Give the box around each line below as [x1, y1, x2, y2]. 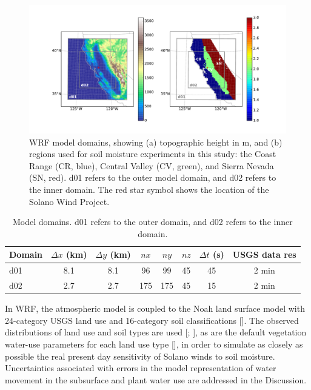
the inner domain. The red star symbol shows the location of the [29, 183, 269, 195]
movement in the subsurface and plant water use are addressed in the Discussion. [5, 373, 307, 386]
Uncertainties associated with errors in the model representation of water [5, 361, 276, 374]
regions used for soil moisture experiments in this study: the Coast [29, 147, 276, 160]
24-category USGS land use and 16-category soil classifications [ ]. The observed [5, 314, 299, 326]
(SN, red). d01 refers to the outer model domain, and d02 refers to [29, 171, 276, 184]
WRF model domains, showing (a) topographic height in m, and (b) [29, 135, 283, 148]
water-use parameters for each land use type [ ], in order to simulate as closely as [5, 337, 303, 350]
